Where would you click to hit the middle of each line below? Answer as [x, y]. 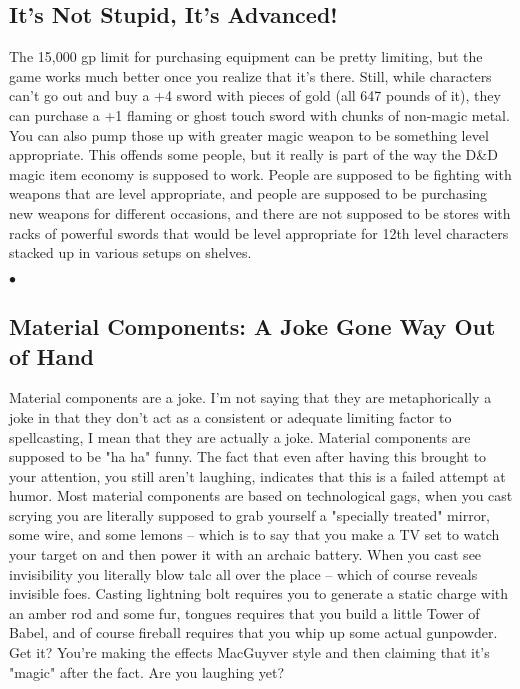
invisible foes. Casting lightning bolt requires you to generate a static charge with [259, 593]
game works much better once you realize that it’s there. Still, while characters [250, 75]
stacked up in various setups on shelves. [130, 252]
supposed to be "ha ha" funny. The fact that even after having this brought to [248, 456]
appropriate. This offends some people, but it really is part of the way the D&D [253, 154]
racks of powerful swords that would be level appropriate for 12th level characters [259, 232]
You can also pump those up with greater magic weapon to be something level [249, 134]
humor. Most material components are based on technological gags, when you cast [261, 495]
